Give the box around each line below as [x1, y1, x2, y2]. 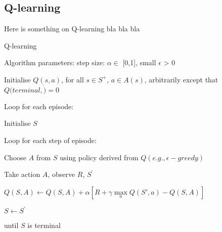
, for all [61, 74, 84, 84]
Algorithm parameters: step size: [4, 57, 105, 68]
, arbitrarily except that [144, 74, 218, 84]
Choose [4, 152, 27, 162]
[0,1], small [122, 57, 156, 68]
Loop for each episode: [4, 101, 74, 111]
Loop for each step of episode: [4, 134, 97, 145]
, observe [48, 169, 75, 179]
